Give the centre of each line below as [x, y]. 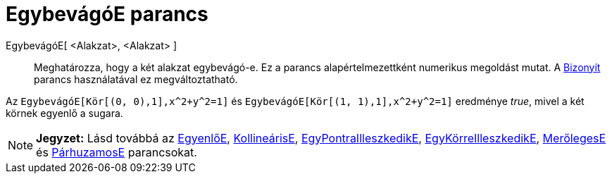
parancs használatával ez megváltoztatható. [136, 79]
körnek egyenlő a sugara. [64, 113]
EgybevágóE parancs [107, 14]
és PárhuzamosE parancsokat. [117, 152]
